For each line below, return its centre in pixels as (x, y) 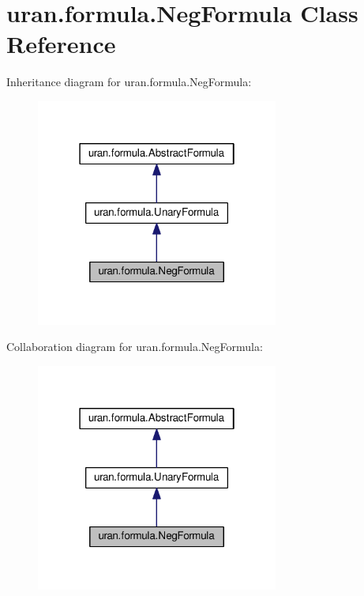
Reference (61, 44)
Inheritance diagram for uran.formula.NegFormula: (129, 82)
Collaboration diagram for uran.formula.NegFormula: (135, 347)
